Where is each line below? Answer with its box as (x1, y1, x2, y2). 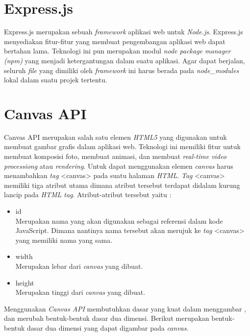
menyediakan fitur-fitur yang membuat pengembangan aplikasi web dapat (4, 36, 225, 46)
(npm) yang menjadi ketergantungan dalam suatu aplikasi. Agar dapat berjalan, (4, 55, 245, 65)
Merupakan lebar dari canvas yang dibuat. (15, 260, 143, 271)
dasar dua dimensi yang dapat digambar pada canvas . (27, 322, 189, 333)
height (15, 277, 34, 287)
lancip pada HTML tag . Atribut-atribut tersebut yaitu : (4, 189, 172, 200)
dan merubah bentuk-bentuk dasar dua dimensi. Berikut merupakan (4, 313, 209, 323)
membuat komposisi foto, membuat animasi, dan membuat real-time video (4, 151, 226, 161)
